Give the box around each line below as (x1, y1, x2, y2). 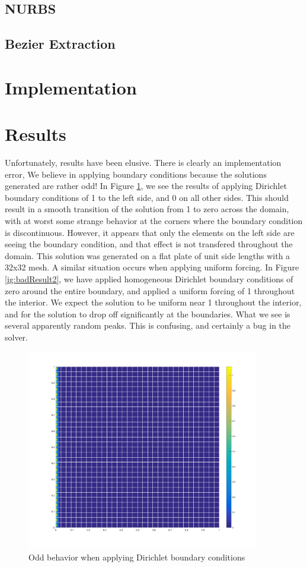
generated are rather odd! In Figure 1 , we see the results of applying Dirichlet (5, 179, 287, 192)
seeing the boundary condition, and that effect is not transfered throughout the (5, 238, 293, 250)
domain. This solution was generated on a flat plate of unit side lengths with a (5, 249, 290, 262)
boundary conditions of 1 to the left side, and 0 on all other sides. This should (5, 191, 289, 203)
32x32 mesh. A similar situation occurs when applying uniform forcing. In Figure (5, 261, 299, 273)
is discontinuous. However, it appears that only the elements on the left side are (5, 226, 295, 238)
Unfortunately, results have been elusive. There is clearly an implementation (5, 156, 282, 169)
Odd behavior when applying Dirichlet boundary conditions (28, 551, 245, 563)
